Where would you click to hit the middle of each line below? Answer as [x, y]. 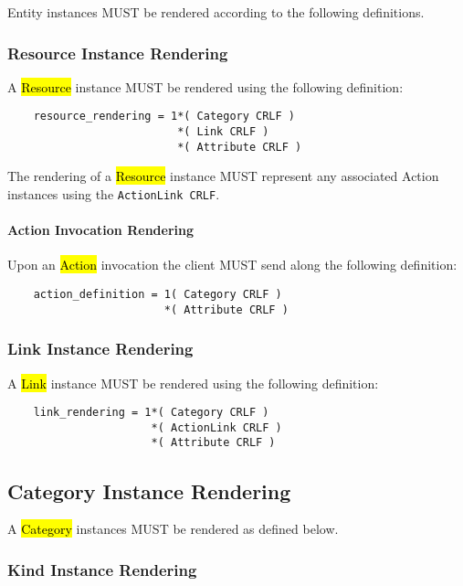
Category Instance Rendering [149, 490]
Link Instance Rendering [100, 349]
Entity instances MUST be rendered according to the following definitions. [216, 12]
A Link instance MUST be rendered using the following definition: [193, 383]
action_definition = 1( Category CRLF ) [158, 295]
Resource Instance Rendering [118, 53]
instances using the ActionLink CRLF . [114, 193]
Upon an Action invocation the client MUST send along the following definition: [232, 265]
